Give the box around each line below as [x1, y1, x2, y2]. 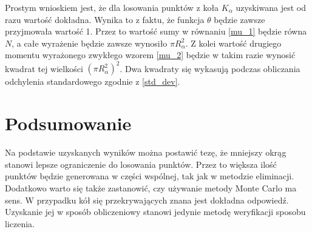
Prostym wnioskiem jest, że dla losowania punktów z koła [5, 1, 219, 13]
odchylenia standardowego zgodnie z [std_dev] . [5, 75, 180, 88]
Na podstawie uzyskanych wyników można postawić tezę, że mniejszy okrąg [5, 146, 287, 159]
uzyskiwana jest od [236, 1, 307, 13]
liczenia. [5, 217, 35, 230]
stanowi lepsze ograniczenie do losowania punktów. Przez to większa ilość [5, 157, 277, 170]
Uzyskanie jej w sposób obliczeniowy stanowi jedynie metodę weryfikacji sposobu [5, 205, 306, 218]
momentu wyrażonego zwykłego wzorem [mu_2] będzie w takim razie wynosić [5, 48, 296, 61]
